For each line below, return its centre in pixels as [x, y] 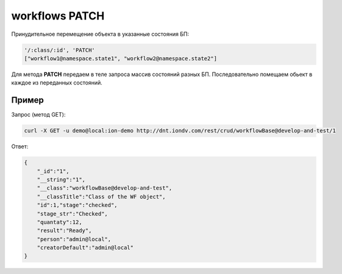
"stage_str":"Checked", [72, 214]
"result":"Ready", [64, 231]
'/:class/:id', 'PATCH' [60, 50]
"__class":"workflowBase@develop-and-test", [105, 188]
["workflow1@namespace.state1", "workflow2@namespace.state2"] [121, 58]
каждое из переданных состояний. [57, 83]
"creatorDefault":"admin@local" [85, 248]
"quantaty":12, [59, 222]
